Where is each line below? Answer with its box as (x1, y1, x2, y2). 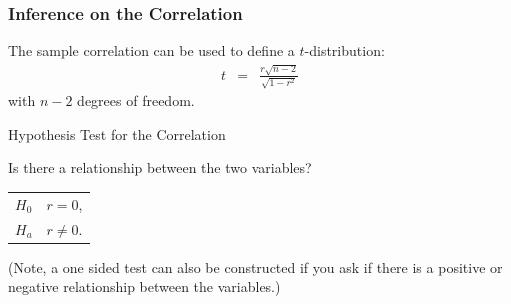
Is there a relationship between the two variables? (8, 157, 312, 178)
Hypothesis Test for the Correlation (8, 123, 226, 144)
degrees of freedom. (77, 90, 195, 111)
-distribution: (304, 40, 385, 61)
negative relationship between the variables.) (8, 276, 281, 297)
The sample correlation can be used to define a (8, 40, 295, 61)
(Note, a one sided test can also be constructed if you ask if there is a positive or (8, 256, 503, 277)
